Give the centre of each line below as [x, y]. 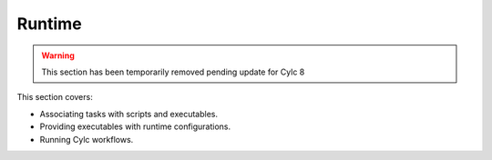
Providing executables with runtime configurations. [135, 126]
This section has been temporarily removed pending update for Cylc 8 [173, 72]
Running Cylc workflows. [87, 139]
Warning [58, 55]
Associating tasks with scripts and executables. [129, 114]
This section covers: [55, 97]
